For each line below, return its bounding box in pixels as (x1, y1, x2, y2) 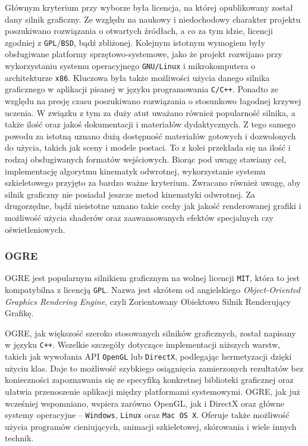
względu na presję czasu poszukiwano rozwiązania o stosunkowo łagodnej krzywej (5, 95, 301, 107)
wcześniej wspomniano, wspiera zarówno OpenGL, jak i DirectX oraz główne (5, 397, 284, 409)
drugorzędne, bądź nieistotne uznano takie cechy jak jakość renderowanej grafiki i (5, 199, 301, 212)
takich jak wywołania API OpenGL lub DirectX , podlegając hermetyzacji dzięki (5, 350, 292, 363)
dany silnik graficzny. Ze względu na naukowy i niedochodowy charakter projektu (5, 13, 301, 25)
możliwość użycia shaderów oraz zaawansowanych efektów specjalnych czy (5, 211, 274, 223)
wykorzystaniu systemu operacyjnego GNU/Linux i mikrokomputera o (5, 60, 256, 72)
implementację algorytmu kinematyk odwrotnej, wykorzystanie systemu (5, 164, 266, 177)
